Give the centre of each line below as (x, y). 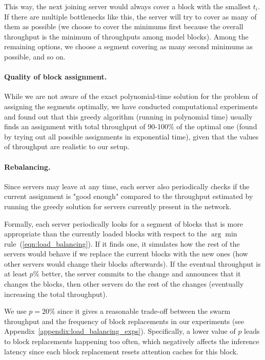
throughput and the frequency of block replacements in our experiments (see (124, 321)
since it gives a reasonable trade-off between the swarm (144, 311)
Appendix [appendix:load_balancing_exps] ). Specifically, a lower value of (120, 331)
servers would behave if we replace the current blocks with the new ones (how (126, 254)
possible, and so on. (35, 56)
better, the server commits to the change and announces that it (141, 274)
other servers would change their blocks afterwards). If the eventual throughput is (132, 263)
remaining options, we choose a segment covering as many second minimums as (129, 46)
